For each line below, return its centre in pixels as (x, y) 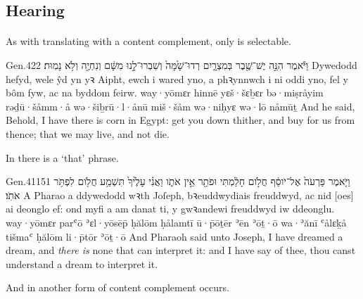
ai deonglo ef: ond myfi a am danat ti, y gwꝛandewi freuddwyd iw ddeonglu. (170, 209)
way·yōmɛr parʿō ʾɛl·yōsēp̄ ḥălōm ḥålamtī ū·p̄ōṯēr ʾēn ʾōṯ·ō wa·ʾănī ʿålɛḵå (176, 222)
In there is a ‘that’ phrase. (62, 157)
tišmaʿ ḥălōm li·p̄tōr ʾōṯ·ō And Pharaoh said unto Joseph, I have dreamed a (174, 236)
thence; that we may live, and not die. (88, 133)
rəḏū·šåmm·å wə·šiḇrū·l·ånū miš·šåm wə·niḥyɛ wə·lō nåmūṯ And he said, (180, 106)
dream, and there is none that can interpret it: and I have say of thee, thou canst (181, 250)
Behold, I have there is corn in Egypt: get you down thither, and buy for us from (180, 120)
